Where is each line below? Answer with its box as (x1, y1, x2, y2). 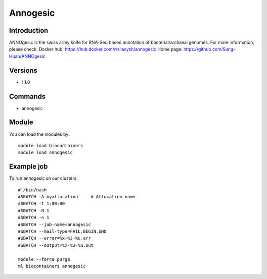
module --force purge (18, 256, 70, 262)
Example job (9, 163, 48, 171)
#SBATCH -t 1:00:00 (18, 201, 65, 207)
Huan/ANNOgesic (9, 53, 45, 59)
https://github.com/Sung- (183, 46, 236, 52)
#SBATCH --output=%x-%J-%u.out (18, 242, 94, 248)
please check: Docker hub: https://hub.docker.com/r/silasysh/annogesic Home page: (9, 46, 182, 52)
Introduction (9, 26, 48, 35)
